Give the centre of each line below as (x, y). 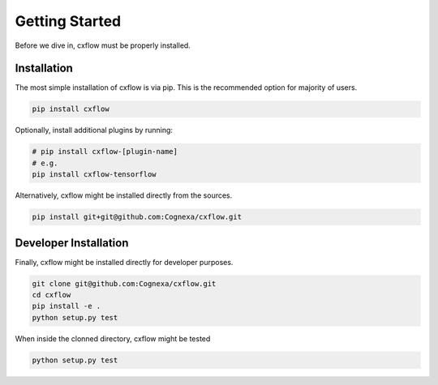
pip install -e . (67, 306)
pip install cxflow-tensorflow (94, 175)
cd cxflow (52, 295)
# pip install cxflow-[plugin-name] (105, 152)
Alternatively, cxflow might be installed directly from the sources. (124, 195)
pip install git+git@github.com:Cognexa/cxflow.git (137, 217)
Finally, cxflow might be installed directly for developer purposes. (124, 262)
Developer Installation (72, 243)
